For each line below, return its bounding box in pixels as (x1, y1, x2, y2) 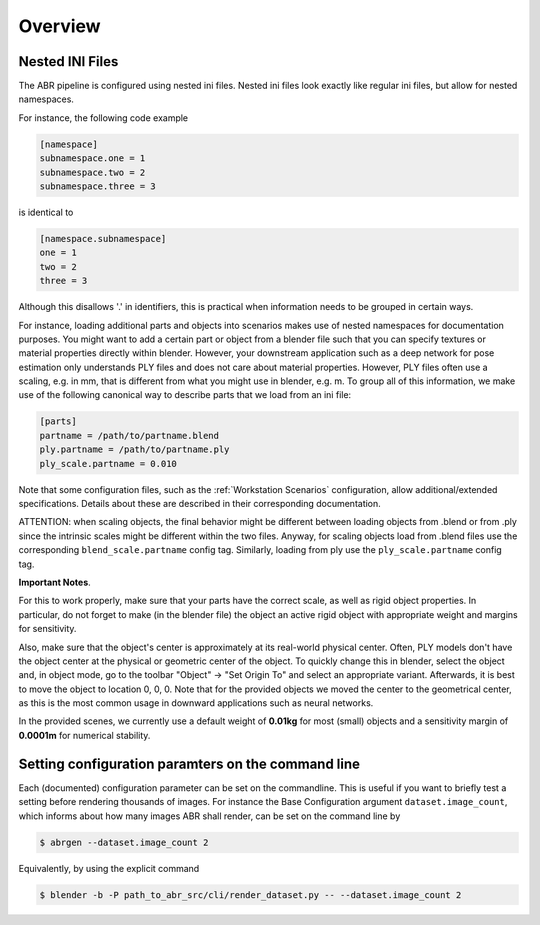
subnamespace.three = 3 (39, 181, 157, 192)
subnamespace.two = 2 (39, 166, 146, 178)
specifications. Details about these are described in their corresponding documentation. (18, 498, 382, 509)
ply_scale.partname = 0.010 (39, 458, 177, 469)
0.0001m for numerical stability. (18, 729, 151, 741)
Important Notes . (18, 576, 92, 588)
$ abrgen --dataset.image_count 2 (39, 836, 209, 848)
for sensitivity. (18, 623, 77, 635)
